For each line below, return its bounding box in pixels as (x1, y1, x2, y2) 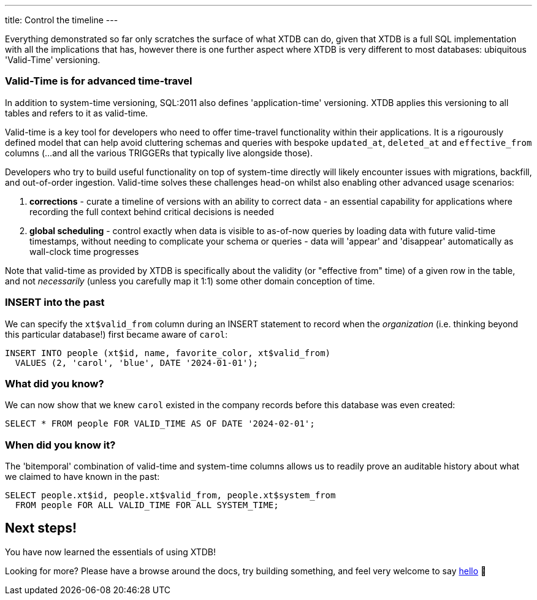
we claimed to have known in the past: (5, 471, 160, 482)
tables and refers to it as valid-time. (5, 107, 148, 118)
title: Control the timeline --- (5, 15, 118, 25)
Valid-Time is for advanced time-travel (5, 75, 192, 88)
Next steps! (5, 520, 77, 536)
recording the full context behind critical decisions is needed (29, 206, 274, 217)
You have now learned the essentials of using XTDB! (5, 546, 216, 557)
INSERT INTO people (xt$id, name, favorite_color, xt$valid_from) (5, 347, 331, 358)
